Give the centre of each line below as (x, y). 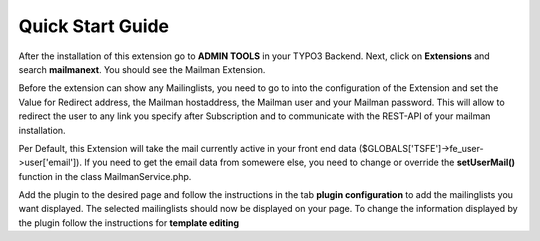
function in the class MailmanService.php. (105, 176)
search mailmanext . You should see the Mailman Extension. (142, 69)
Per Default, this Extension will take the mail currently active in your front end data (187, 148)
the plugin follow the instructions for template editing (129, 222)
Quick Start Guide (94, 26)
